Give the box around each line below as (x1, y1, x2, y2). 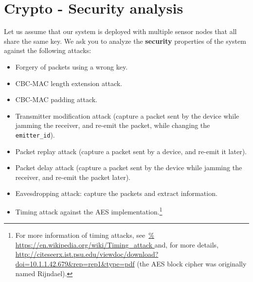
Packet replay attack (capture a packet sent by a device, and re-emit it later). (15, 146, 247, 156)
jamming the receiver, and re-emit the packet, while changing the (15, 120, 210, 130)
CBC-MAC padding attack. (15, 94, 97, 105)
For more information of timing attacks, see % (15, 230, 154, 240)
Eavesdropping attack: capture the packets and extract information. (15, 188, 217, 198)
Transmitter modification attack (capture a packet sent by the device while (15, 110, 239, 121)
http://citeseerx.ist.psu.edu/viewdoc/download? (15, 249, 159, 259)
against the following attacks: (4, 45, 91, 55)
